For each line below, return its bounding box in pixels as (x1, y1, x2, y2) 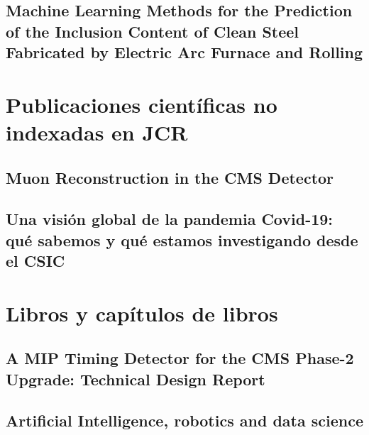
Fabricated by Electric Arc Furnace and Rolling (6, 41, 363, 63)
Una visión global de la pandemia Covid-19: (6, 208, 334, 230)
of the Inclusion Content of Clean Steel (6, 20, 299, 42)
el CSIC (6, 250, 65, 272)
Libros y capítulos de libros (6, 298, 278, 327)
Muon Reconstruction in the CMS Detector (6, 166, 334, 188)
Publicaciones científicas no (6, 89, 277, 119)
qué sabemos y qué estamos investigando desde (6, 228, 358, 250)
